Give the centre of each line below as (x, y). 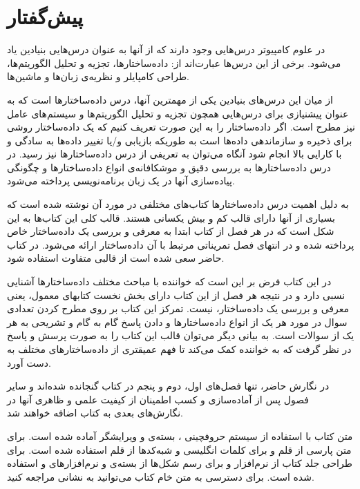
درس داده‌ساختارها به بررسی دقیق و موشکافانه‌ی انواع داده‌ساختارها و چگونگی (169, 167)
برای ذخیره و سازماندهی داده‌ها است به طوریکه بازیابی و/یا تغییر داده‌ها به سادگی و (180, 140)
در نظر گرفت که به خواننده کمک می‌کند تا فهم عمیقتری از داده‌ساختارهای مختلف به (179, 349)
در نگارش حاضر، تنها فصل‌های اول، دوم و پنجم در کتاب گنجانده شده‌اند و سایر (168, 386)
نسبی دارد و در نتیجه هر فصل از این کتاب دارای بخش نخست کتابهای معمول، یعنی (176, 295)
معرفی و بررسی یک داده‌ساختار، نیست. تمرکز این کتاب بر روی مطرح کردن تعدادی (178, 308)
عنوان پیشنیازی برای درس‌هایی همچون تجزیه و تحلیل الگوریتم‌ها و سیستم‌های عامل (178, 113)
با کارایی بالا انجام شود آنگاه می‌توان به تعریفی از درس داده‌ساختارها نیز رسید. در (174, 154)
